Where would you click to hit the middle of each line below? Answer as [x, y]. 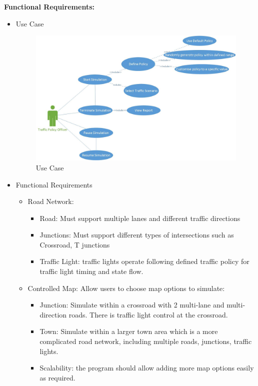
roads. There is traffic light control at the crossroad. [148, 314]
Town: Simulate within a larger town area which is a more [129, 331]
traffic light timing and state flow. [91, 271]
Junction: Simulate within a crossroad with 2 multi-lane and [132, 305]
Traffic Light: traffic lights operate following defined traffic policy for [144, 261]
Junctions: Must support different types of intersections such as [137, 235]
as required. [57, 377]
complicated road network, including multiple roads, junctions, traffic [146, 341]
